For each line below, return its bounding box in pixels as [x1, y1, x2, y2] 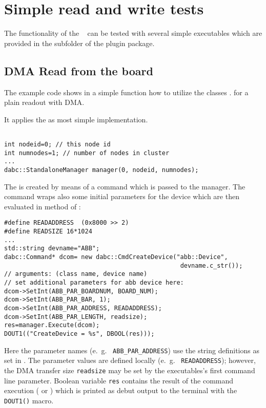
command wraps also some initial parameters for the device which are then [4, 191, 239, 202]
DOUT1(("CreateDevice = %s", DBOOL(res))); [4, 330, 155, 337]
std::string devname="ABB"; [4, 245, 100, 252]
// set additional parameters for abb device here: [4, 278, 184, 286]
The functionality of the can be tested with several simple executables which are [4, 28, 262, 38]
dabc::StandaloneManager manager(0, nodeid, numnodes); [4, 166, 199, 174]
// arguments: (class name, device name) [4, 270, 148, 278]
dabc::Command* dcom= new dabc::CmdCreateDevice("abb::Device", [4, 253, 228, 261]
